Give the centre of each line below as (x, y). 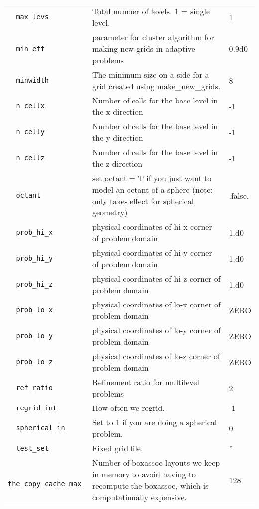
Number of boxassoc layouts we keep (156, 462)
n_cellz (30, 158)
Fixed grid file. (118, 448)
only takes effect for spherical (143, 201)
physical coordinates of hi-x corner (152, 227)
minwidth (32, 80)
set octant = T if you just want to (152, 178)
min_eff (30, 49)
